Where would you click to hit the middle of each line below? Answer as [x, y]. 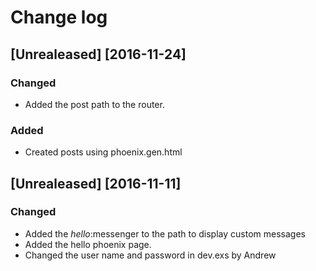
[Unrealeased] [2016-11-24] [98, 54]
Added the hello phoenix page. [88, 244]
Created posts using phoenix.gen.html [103, 152]
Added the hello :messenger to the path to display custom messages [165, 233]
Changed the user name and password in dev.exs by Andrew [150, 255]
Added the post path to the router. [94, 104]
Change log [59, 17]
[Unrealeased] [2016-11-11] [96, 183]
